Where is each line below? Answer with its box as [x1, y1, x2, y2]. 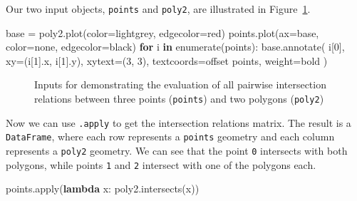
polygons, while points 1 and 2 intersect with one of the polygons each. [6, 157, 316, 172]
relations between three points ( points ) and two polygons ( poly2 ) [34, 91, 324, 106]
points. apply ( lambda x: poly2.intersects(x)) [6, 181, 200, 196]
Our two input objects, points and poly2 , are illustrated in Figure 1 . [6, 1, 311, 16]
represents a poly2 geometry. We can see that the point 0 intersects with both [6, 143, 348, 158]
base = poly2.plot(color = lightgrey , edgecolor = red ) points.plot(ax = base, [6, 25, 319, 40]
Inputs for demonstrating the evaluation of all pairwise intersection [34, 77, 326, 92]
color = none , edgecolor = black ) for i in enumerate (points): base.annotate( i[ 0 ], [6, 39, 345, 54]
